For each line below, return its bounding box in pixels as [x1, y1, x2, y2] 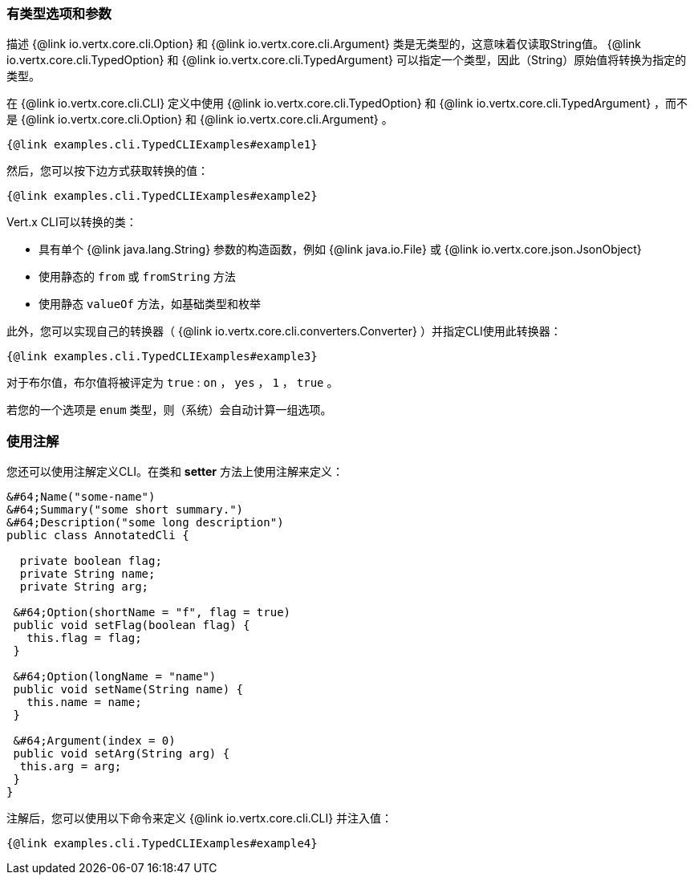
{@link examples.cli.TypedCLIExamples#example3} [6, 350, 318, 363]
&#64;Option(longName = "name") [13, 670, 217, 684]
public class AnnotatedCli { [6, 529, 189, 542]
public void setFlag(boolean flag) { [13, 619, 250, 632]
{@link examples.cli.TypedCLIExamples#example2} [6, 189, 318, 203]
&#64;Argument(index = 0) [13, 734, 176, 748]
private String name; [19, 567, 156, 581]
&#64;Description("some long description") [6, 516, 284, 530]
